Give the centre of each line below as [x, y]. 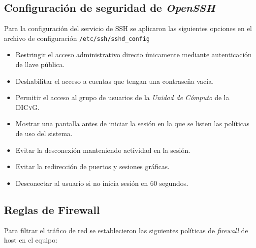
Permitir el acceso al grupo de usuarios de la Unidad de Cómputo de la [122, 97]
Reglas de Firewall [52, 209]
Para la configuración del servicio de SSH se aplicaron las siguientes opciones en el [128, 28]
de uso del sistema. [44, 133]
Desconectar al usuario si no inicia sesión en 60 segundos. [102, 183]
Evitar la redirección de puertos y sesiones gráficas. [93, 166]
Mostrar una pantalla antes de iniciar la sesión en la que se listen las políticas [132, 124]
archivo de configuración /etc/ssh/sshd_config [77, 38]
